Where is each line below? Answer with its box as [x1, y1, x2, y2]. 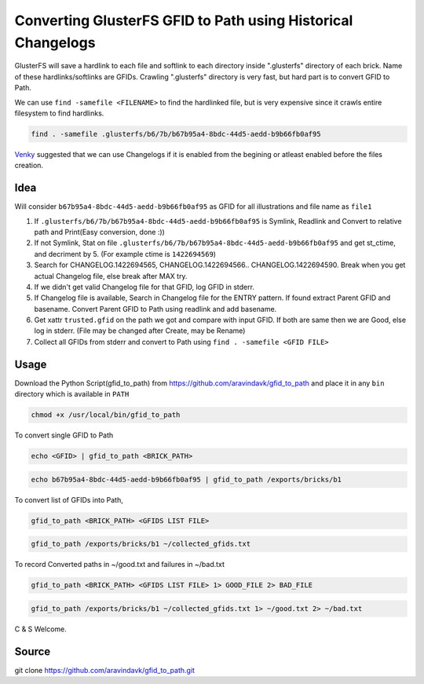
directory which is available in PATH [14, 390, 130, 399]
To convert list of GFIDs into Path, [14, 495, 123, 504]
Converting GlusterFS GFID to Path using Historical [14, 12, 353, 29]
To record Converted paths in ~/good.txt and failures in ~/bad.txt [14, 560, 225, 569]
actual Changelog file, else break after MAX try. [34, 271, 188, 280]
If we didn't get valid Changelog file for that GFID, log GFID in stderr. [34, 282, 255, 291]
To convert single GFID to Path [14, 430, 114, 440]
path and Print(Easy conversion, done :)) [34, 227, 165, 236]
